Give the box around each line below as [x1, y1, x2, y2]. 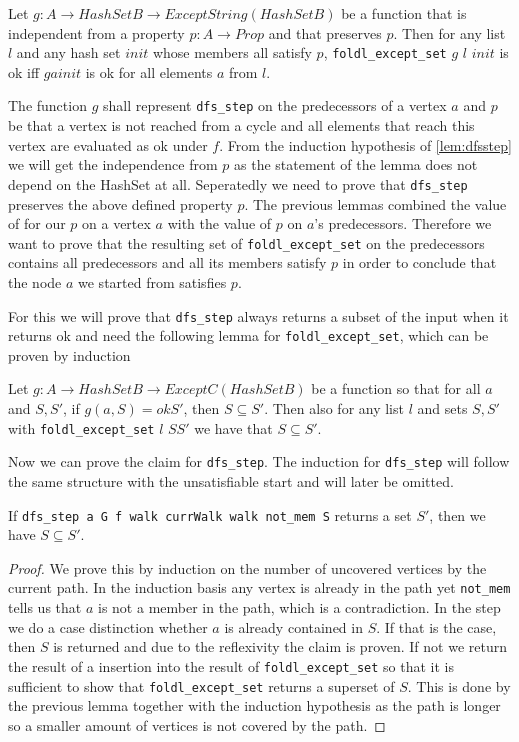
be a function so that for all [311, 378, 481, 399]
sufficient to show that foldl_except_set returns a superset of [8, 675, 395, 696]
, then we [429, 504, 486, 525]
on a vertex [82, 213, 151, 234]
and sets [417, 398, 468, 419]
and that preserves [268, 22, 382, 43]
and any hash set [16, 42, 121, 63]
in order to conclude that [342, 252, 497, 273]
